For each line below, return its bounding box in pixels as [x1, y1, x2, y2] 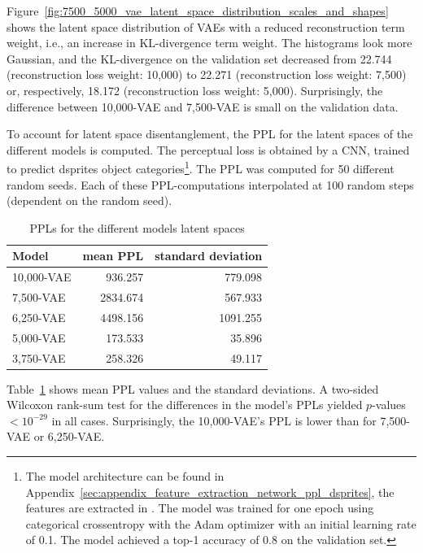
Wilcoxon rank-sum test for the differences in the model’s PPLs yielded [7, 396, 363, 413]
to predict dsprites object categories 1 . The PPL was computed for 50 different [7, 158, 395, 176]
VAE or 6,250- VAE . [7, 428, 105, 445]
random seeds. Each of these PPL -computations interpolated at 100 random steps [7, 176, 414, 193]
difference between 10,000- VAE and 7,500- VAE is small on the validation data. [7, 98, 399, 115]
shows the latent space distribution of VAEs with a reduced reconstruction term [7, 18, 405, 35]
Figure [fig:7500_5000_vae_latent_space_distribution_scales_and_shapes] [7, 2, 389, 19]
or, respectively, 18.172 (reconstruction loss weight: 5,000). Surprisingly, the [7, 81, 383, 98]
